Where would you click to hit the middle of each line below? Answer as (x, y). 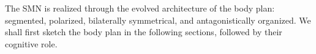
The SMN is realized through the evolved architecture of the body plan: (140, 8)
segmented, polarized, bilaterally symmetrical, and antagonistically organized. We (158, 20)
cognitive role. (31, 43)
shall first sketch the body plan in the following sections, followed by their (144, 32)
